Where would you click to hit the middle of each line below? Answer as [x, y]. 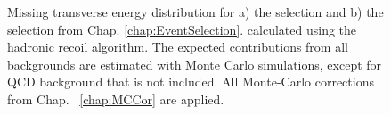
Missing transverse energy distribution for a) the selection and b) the [195, 12]
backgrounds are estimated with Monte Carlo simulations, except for [195, 64]
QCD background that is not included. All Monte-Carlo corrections [191, 82]
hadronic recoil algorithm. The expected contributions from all [178, 47]
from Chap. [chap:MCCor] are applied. [116, 99]
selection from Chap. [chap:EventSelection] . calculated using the [182, 29]
